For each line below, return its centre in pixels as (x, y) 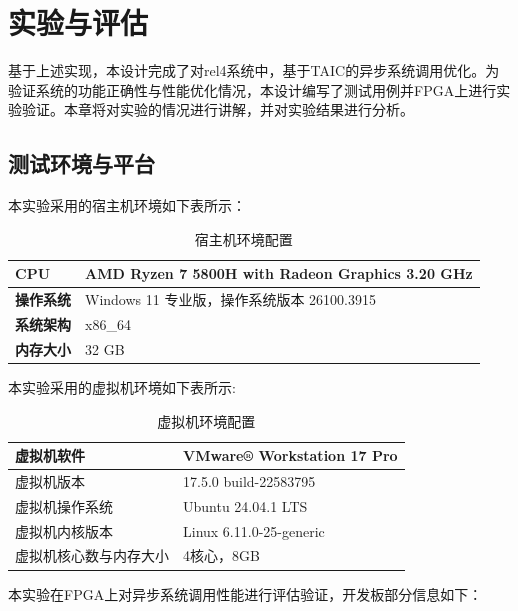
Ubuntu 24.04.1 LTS (245, 505)
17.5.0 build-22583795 (249, 480)
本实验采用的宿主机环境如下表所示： (127, 205)
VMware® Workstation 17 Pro (290, 455)
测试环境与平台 (81, 163)
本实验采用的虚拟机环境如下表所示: (122, 386)
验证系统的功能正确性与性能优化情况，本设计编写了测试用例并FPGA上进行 (252, 89)
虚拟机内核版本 (64, 530)
